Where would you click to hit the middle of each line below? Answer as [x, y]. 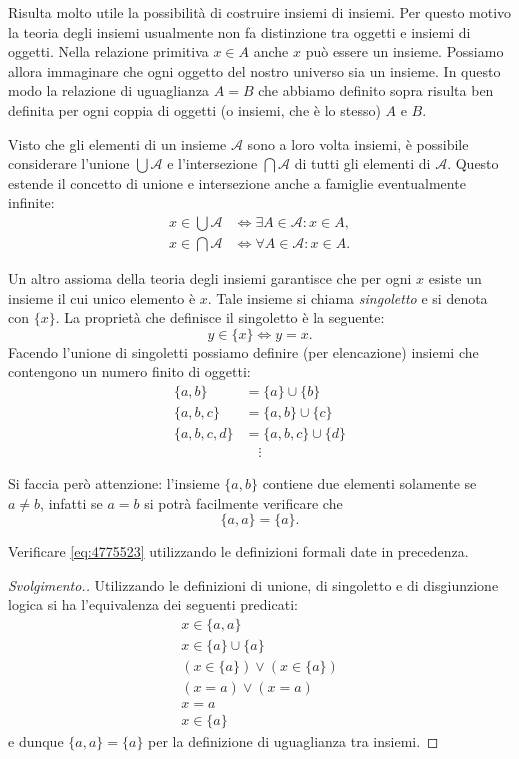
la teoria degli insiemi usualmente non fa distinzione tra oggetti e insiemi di [239, 31]
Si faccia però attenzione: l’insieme [114, 483]
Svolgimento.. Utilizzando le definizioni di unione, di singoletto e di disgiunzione [253, 584]
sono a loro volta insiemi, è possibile [358, 143]
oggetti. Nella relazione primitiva [108, 51]
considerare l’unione [69, 163]
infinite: [31, 202]
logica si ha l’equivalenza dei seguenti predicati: [153, 604]
